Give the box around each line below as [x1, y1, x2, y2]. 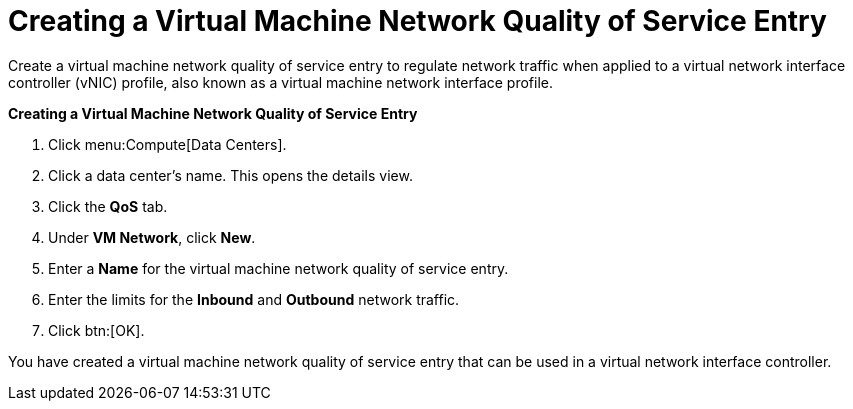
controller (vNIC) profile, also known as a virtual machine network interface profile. [8, 73, 554, 91]
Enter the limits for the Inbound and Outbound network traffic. [48, 290, 460, 308]
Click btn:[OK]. [48, 321, 145, 339]
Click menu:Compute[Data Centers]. [48, 135, 287, 153]
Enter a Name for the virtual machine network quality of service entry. [48, 259, 509, 277]
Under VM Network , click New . [48, 228, 256, 246]
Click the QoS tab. [48, 197, 168, 215]
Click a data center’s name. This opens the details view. [48, 166, 413, 184]
